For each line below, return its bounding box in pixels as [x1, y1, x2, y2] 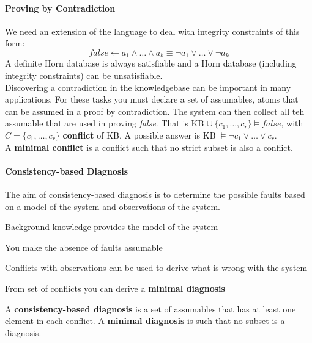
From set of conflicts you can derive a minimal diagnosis [5, 281, 225, 294]
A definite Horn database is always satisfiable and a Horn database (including [5, 57, 297, 70]
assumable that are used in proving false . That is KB [5, 117, 204, 129]
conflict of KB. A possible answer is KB [62, 129, 216, 141]
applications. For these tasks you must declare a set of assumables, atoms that [5, 93, 299, 106]
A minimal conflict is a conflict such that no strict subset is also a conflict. [5, 140, 293, 153]
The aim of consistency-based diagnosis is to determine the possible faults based [5, 187, 305, 200]
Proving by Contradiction [5, 1, 116, 14]
